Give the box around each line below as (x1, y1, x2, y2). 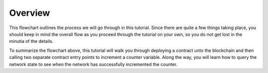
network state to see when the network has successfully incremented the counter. (9, 61, 178, 67)
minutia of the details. (9, 38, 54, 44)
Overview (9, 7, 50, 18)
